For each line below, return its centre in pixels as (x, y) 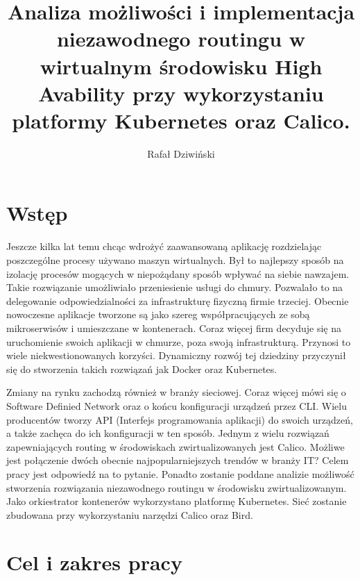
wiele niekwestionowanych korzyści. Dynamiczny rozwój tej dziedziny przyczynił (176, 355)
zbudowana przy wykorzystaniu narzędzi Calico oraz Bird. (130, 514)
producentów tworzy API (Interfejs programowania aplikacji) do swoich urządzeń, (180, 419)
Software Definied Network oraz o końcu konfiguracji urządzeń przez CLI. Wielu (177, 405)
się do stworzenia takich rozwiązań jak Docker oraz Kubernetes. (142, 368)
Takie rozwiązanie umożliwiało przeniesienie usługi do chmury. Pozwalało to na (175, 287)
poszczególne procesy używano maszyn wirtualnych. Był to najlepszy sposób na (175, 260)
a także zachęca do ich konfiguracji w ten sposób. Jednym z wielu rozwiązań (168, 433)
